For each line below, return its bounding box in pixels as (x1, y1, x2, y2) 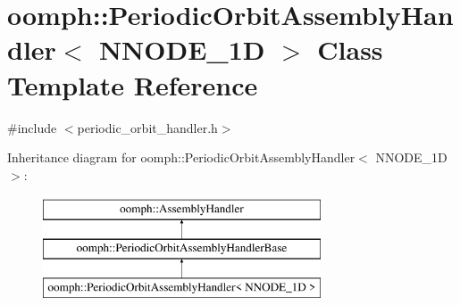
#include (7, 118, 57, 136)
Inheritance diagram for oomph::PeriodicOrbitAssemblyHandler (7, 148, 355, 167)
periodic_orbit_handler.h (77, 118, 218, 136)
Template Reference (7, 66, 258, 103)
